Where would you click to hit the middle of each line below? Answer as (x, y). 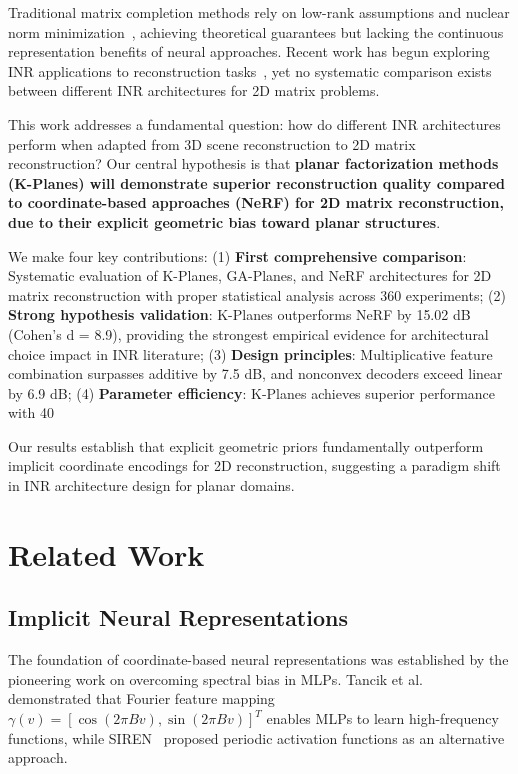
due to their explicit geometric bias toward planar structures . (224, 221)
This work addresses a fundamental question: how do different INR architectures (254, 123)
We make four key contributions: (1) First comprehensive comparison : (237, 255)
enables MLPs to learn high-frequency (382, 718)
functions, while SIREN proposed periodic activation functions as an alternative (256, 737)
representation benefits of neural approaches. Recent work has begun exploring (249, 51)
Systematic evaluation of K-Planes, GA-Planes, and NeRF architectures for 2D (250, 275)
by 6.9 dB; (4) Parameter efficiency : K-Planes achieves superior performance (252, 392)
